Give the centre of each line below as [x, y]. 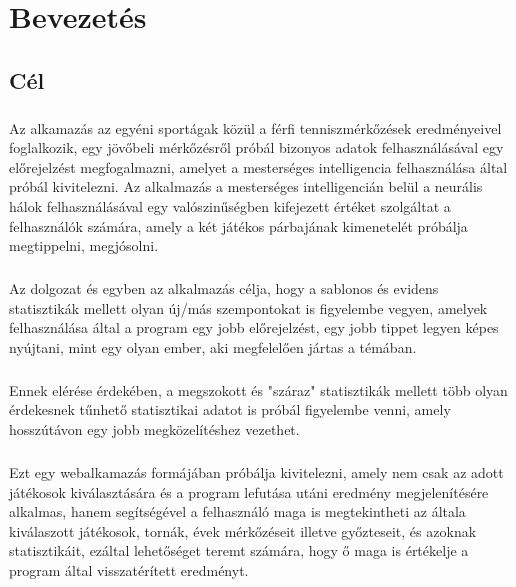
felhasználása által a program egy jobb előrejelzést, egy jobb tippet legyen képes [254, 327]
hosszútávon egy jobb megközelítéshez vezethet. [154, 429]
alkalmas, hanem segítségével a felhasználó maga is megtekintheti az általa [237, 511]
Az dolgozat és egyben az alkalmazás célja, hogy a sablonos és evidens [224, 288]
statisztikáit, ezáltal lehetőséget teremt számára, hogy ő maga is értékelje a [239, 550]
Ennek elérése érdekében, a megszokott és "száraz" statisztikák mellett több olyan [258, 389]
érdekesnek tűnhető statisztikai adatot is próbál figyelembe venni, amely [230, 409]
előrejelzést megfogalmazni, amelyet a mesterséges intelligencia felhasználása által [258, 166]
